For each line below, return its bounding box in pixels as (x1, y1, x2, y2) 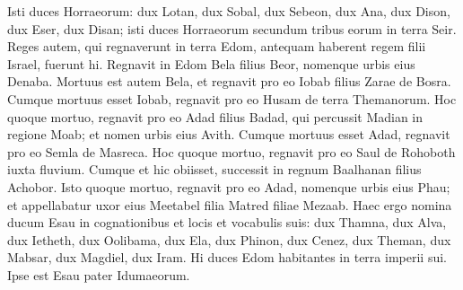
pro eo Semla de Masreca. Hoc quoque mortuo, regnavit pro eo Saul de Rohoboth (7, 142, 456, 161)
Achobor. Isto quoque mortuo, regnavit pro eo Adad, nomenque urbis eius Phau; (7, 177, 450, 196)
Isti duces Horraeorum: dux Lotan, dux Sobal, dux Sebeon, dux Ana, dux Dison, (7, 2, 450, 20)
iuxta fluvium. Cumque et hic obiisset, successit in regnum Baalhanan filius (7, 160, 422, 179)
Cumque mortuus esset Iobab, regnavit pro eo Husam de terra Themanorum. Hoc (7, 89, 457, 108)
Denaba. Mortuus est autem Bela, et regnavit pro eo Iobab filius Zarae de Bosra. (7, 72, 451, 91)
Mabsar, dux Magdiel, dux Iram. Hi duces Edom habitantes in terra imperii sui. (7, 248, 447, 267)
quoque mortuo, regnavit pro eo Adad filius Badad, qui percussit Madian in (7, 107, 424, 126)
